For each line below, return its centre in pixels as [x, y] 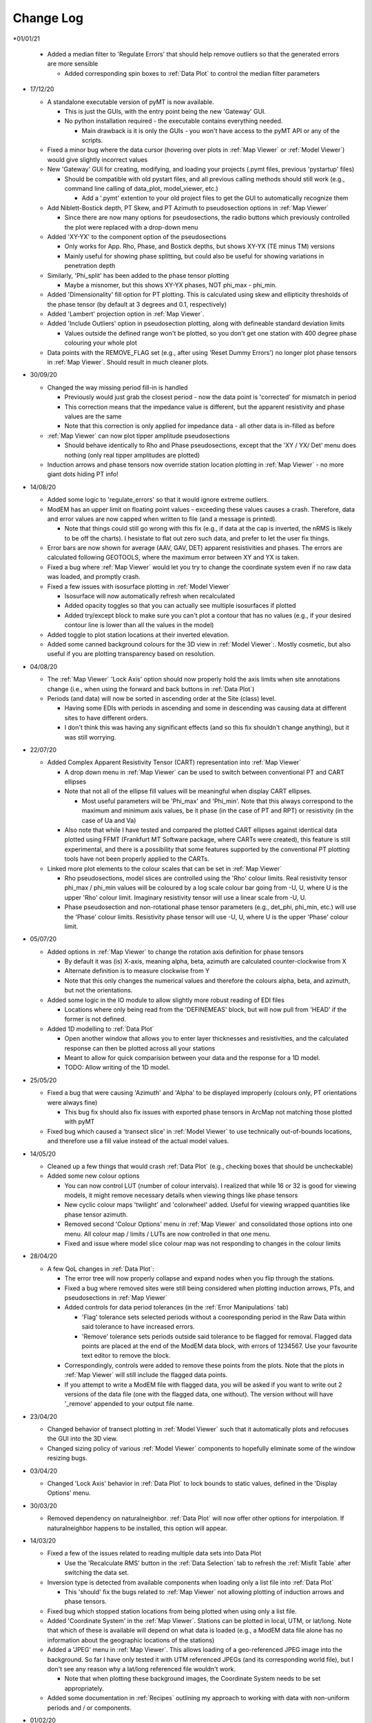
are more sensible [73, 64]
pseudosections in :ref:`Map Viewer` [116, 1297]
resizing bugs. [67, 1458]
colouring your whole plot [101, 343]
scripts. [92, 141]
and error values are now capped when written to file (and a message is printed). [162, 519]
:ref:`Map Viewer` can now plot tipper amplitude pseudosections [138, 436]
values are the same [93, 416]
